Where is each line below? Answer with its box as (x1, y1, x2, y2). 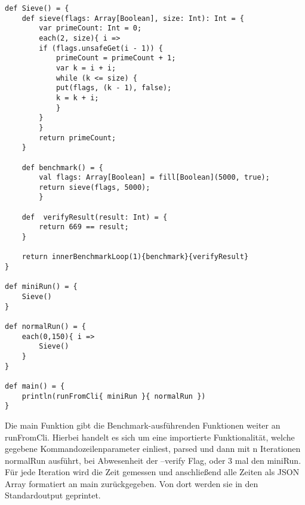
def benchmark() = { (21, 163, 103, 172)
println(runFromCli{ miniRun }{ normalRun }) (21, 392, 206, 401)
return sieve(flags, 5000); (39, 183, 150, 192)
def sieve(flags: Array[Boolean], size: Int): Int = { (21, 14, 244, 23)
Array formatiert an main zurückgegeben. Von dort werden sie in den (5, 477, 258, 489)
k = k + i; (56, 93, 99, 102)
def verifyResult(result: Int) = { (21, 213, 168, 221)
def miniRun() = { (5, 282, 78, 291)
